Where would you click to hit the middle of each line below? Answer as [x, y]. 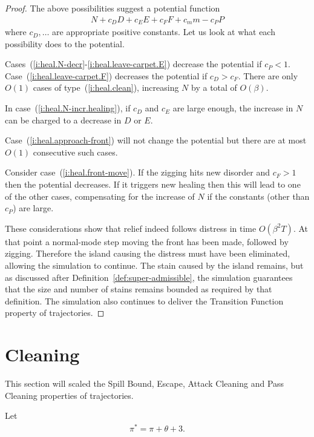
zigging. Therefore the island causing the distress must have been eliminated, [148, 253]
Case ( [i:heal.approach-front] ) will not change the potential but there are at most [156, 140]
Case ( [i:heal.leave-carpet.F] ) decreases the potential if [106, 75]
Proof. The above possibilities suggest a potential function [113, 8]
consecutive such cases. [75, 152]
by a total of [214, 87]
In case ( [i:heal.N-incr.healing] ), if [68, 108]
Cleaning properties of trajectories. [69, 395]
